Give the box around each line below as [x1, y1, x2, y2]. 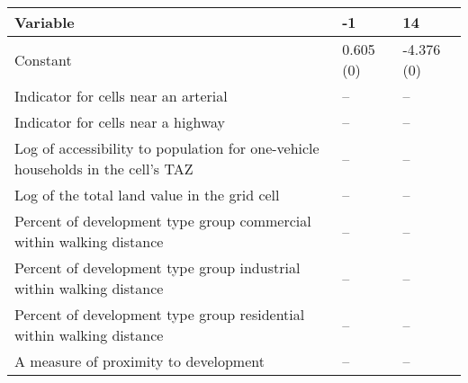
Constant [14, 49, 72, 70]
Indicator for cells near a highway [14, 111, 226, 132]
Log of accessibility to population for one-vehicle [14, 138, 319, 158]
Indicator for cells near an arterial [14, 85, 228, 106]
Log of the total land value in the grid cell [14, 184, 280, 205]
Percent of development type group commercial [14, 210, 311, 231]
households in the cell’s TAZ [14, 158, 193, 179]
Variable [14, 12, 75, 32]
